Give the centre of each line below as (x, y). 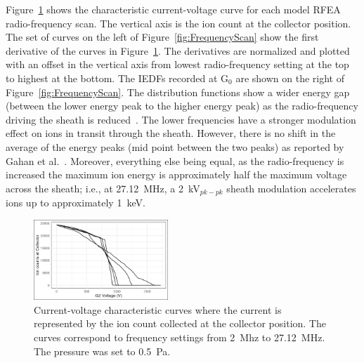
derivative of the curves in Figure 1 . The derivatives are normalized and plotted (178, 50)
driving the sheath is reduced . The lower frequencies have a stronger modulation (181, 119)
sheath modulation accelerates (291, 188)
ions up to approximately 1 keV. (76, 203)
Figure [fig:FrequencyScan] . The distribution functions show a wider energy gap (178, 92)
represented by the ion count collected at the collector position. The (180, 323)
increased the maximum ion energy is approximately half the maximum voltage (176, 174)
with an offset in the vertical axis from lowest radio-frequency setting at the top (177, 64)
